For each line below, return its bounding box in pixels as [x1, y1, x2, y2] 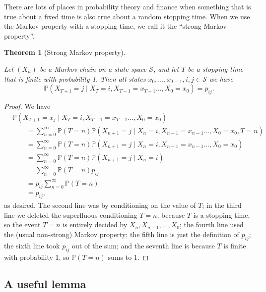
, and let [153, 63, 179, 74]
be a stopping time [188, 63, 243, 74]
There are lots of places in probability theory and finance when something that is [4, 1, 251, 11]
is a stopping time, [193, 209, 250, 220]
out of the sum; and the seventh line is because [72, 240, 215, 250]
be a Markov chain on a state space [39, 63, 147, 74]
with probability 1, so [4, 251, 69, 262]
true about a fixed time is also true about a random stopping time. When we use [4, 11, 250, 21]
